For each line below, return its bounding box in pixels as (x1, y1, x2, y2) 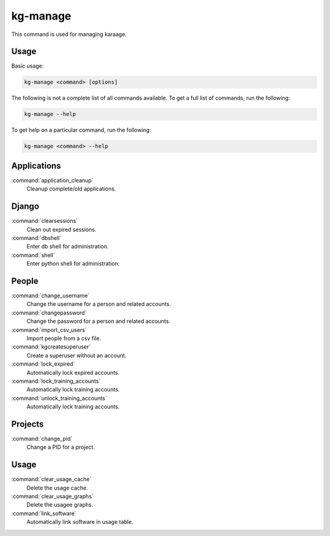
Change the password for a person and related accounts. (26, 317, 170, 325)
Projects (11, 419, 44, 429)
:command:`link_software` (11, 510, 76, 517)
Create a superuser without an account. (26, 352, 127, 359)
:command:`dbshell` (11, 234, 62, 241)
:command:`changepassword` (11, 309, 87, 316)
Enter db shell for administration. (26, 243, 109, 250)
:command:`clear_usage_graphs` (11, 493, 94, 500)
